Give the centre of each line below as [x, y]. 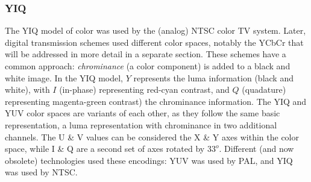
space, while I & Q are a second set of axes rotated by [105, 149]
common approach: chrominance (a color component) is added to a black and [148, 66]
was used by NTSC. [41, 172]
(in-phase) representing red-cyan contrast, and [144, 89]
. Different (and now [256, 149]
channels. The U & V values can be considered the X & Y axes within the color [152, 136]
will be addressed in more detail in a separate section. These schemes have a [146, 54]
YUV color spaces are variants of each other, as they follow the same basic [143, 113]
